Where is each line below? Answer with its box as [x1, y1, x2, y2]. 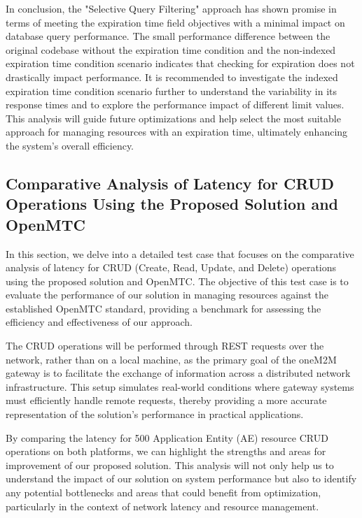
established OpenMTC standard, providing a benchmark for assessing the [6, 301, 321, 315]
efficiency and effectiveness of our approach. [6, 315, 193, 329]
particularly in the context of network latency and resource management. [6, 498, 319, 513]
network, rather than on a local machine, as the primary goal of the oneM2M [6, 352, 337, 366]
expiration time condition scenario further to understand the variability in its [6, 83, 337, 98]
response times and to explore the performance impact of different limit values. [6, 97, 344, 112]
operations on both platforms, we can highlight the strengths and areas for [6, 444, 326, 459]
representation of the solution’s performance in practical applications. [6, 407, 304, 422]
